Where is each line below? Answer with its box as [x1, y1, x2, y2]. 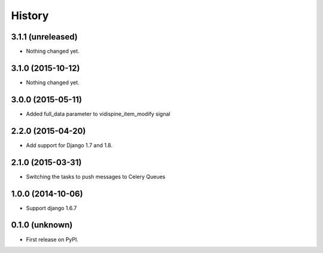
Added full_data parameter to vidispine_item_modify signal [26, 110, 170, 117]
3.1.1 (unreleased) [11, 32, 78, 42]
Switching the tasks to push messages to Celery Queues [26, 173, 166, 180]
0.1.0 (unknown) [11, 220, 73, 230]
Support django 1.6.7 [26, 204, 77, 212]
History [11, 9, 49, 22]
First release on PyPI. [26, 236, 79, 243]
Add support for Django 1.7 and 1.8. [26, 141, 113, 149]
